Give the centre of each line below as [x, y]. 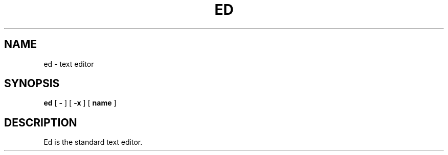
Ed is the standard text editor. [93, 142]
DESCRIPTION [41, 122]
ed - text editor [69, 64]
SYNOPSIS [32, 84]
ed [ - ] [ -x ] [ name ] [80, 103]
